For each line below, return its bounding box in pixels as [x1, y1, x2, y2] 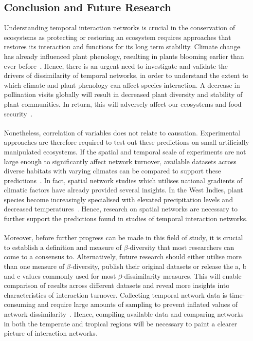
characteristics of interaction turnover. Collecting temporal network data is [4, 289, 227, 300]
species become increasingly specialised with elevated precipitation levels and [4, 194, 233, 204]
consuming [4, 299, 36, 309]
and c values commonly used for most [4, 270, 116, 281]
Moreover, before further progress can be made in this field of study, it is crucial [4, 232, 243, 243]
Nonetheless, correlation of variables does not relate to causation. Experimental [4, 127, 240, 137]
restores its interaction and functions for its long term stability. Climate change [4, 41, 240, 52]
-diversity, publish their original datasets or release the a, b [70, 261, 247, 271]
